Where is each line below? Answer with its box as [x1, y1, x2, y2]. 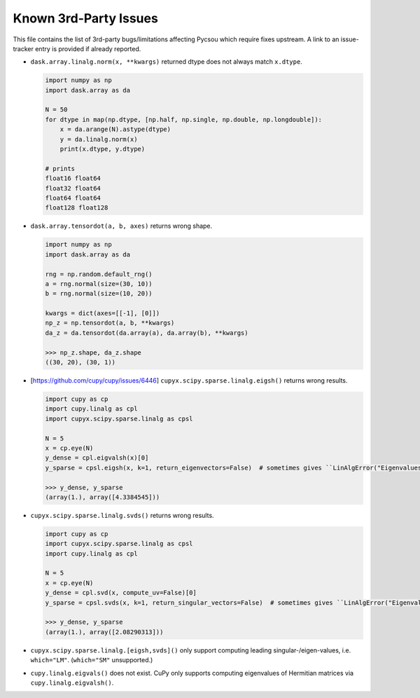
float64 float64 [45, 194, 101, 202]
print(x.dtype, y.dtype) [59, 145, 146, 153]
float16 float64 [45, 174, 101, 182]
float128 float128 [45, 204, 108, 212]
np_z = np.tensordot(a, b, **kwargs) [45, 319, 175, 327]
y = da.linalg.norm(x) [59, 135, 138, 143]
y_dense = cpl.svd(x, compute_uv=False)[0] [45, 589, 197, 597]
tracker [13, 44, 34, 53]
